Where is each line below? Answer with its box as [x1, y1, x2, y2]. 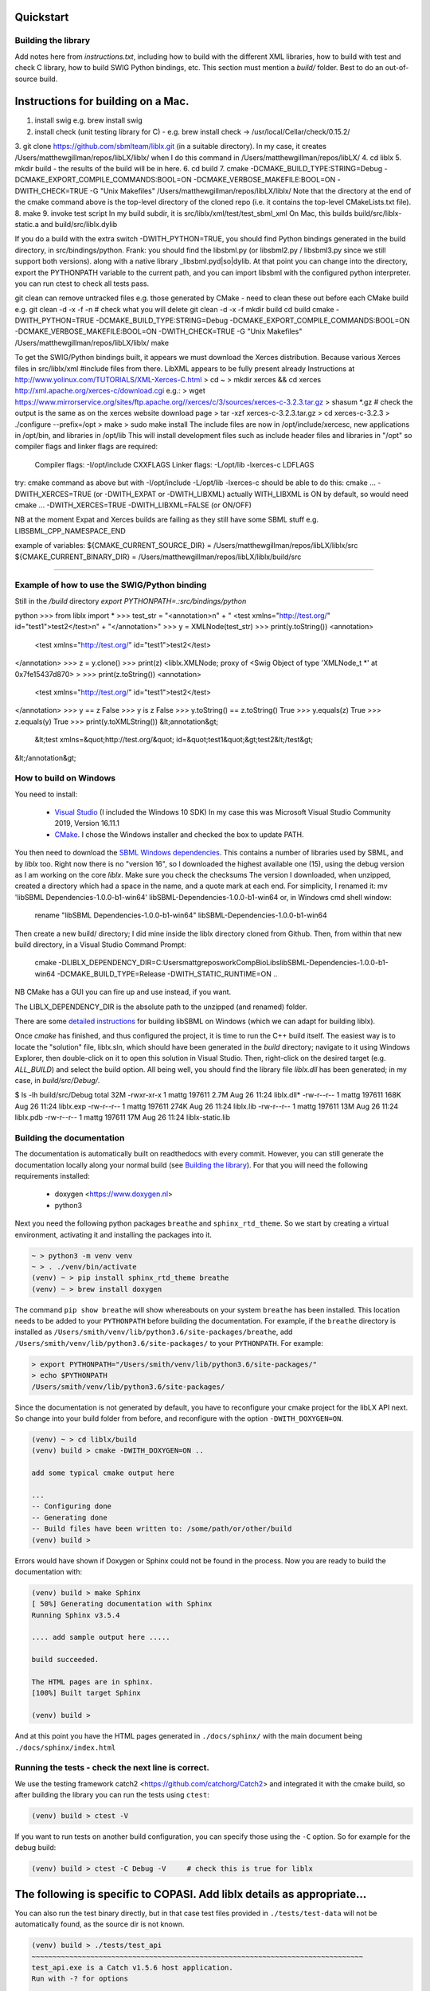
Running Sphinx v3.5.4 [31, 1610, 120, 1620]
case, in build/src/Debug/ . [14, 1075, 100, 1085]
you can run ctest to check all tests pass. [14, 279, 150, 288]
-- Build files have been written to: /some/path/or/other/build [31, 1524, 292, 1533]
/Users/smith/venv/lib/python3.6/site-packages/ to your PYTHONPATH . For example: [14, 1338, 324, 1348]
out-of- [385, 63, 409, 72]
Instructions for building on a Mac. [14, 95, 190, 108]
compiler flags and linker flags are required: [14, 442, 158, 452]
